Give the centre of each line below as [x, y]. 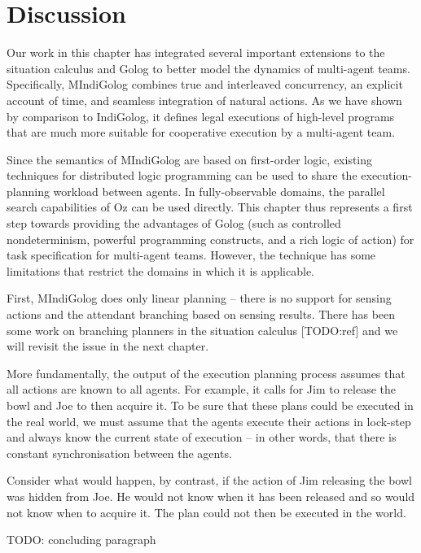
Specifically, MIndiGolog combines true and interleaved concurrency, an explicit [205, 84]
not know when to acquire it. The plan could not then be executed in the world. [206, 512]
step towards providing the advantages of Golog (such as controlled [174, 223]
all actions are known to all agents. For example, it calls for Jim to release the [201, 389]
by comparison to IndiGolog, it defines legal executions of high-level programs [201, 116]
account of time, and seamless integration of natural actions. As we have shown [204, 100]
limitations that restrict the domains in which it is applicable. [161, 270]
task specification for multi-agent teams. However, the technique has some [191, 255]
